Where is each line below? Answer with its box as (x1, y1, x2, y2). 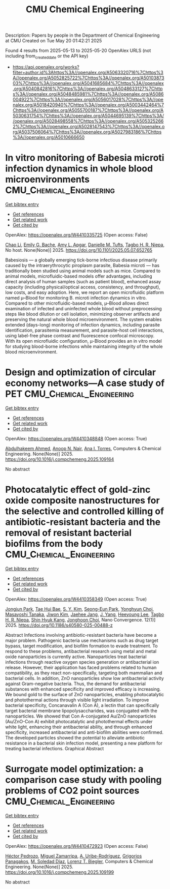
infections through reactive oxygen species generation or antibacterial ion (5, 659, 159, 665)
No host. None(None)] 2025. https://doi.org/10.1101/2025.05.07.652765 (5, 247, 153, 253)
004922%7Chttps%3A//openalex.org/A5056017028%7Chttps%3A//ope (12, 96, 163, 102)
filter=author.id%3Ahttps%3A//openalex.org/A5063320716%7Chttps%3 (12, 69, 163, 75)
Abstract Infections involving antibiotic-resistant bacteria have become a (5, 632, 157, 638)
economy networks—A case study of (5, 377, 165, 389)
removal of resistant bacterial (5, 527, 132, 539)
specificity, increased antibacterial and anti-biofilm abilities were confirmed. (5, 729, 163, 735)
